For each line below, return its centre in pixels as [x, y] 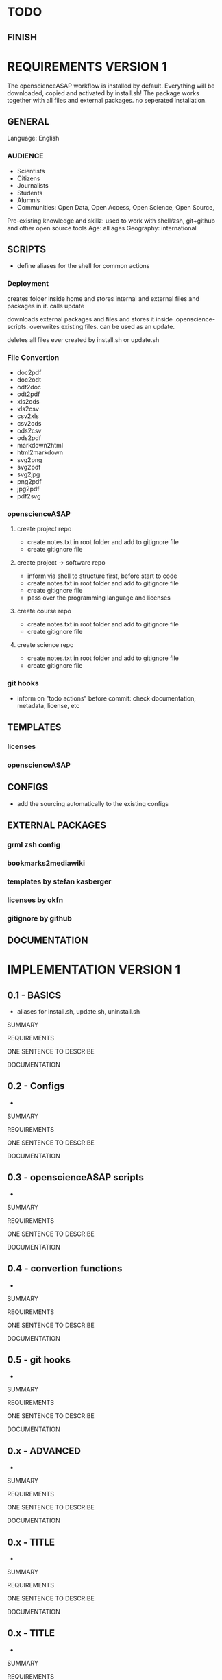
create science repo [45, 645]
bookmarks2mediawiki [46, 863]
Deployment [28, 284]
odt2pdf [28, 394]
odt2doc [29, 387]
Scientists [31, 171]
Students [30, 193]
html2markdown [40, 452]
